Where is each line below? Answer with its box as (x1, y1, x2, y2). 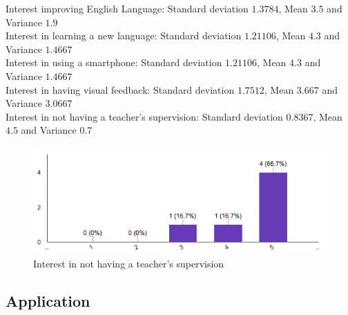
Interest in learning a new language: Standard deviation (6, 28, 242, 43)
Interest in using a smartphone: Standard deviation (6, 55, 222, 70)
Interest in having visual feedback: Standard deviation (6, 82, 235, 96)
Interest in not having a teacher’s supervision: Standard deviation (6, 109, 283, 123)
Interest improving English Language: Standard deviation (6, 1, 249, 15)
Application (6, 289, 90, 311)
